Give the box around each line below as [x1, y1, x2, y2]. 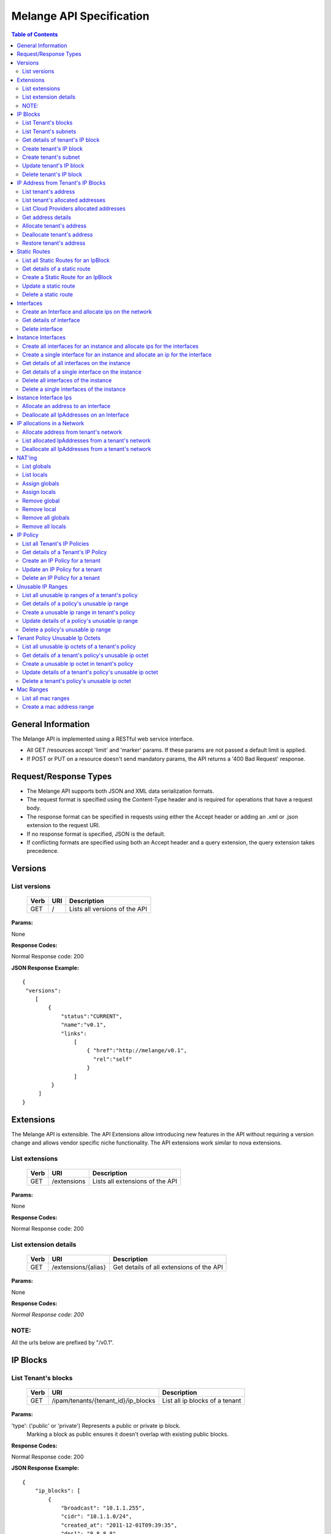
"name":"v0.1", [61, 1022, 107, 1028]
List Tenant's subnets [22, 128, 77, 135]
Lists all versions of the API [69, 905, 147, 914]
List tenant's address [22, 188, 75, 195]
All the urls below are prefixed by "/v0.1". [11, 1339, 114, 1346]
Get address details [22, 214, 72, 221]
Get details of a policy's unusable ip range [22, 600, 129, 607]
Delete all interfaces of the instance [22, 377, 112, 384]
